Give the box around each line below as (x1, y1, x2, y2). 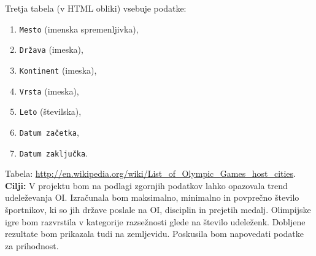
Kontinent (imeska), (19, 63, 97, 76)
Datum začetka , (19, 125, 79, 138)
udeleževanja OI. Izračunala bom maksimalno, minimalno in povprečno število (5, 191, 299, 204)
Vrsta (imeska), (19, 84, 79, 97)
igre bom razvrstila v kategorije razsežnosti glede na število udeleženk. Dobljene (5, 215, 306, 228)
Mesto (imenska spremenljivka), (19, 22, 139, 35)
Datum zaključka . (19, 146, 88, 159)
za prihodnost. (5, 239, 59, 252)
